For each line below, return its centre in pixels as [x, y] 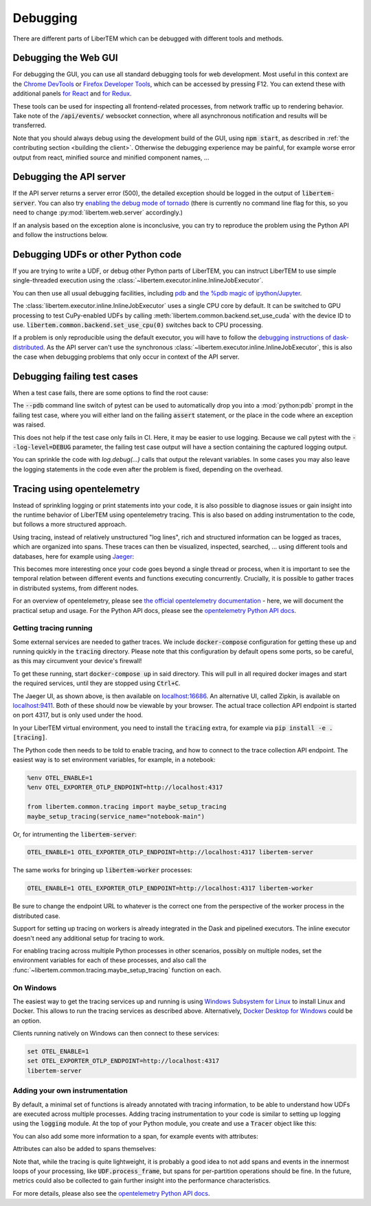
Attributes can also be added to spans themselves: [85, 1149]
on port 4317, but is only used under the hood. [78, 715]
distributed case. [37, 916]
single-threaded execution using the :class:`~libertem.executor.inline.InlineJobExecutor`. [138, 280]
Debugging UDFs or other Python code [97, 254]
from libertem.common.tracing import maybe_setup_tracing [127, 807]
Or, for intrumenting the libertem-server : [75, 834]
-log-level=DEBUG [42, 447]
